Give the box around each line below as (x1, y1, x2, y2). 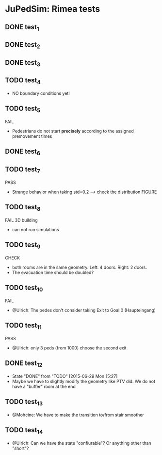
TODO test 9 (5, 240, 41, 250)
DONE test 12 (5, 359, 43, 368)
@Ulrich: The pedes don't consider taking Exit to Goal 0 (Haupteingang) (12, 307, 156, 313)
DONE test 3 (5, 58, 40, 68)
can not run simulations (12, 226, 59, 232)
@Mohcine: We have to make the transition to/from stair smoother (12, 412, 144, 418)
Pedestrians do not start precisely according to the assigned (12, 128, 134, 134)
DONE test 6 (5, 147, 40, 157)
